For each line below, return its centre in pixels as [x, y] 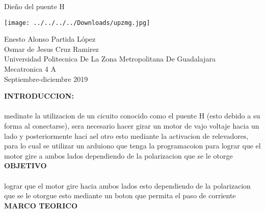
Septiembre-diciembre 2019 [46, 79]
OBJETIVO [25, 165]
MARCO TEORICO [41, 205]
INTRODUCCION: [39, 96]
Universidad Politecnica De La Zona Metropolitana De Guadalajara [110, 59]
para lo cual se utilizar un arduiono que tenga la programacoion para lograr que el [132, 146]
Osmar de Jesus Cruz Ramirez [51, 49]
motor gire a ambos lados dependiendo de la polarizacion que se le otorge [118, 155]
